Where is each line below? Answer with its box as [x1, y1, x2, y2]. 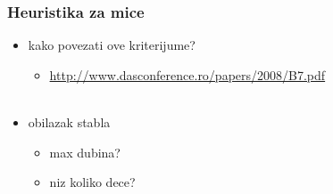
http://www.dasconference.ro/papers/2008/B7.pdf [49, 65, 326, 84]
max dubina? [49, 142, 121, 161]
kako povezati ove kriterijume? [28, 36, 196, 54]
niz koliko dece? [49, 173, 136, 191]
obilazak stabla [28, 113, 111, 131]
